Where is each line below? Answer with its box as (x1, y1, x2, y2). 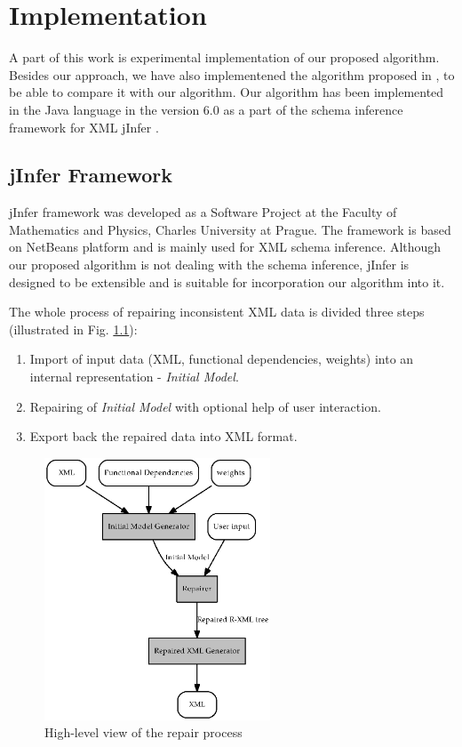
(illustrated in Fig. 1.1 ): (9, 319, 138, 338)
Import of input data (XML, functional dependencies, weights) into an (29, 349, 414, 368)
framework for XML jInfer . (9, 117, 159, 136)
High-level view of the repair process (44, 723, 243, 742)
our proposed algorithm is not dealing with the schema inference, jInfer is (9, 255, 410, 274)
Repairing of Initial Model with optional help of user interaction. (29, 397, 381, 415)
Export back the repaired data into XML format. (29, 427, 298, 446)
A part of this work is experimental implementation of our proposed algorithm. (9, 48, 440, 67)
